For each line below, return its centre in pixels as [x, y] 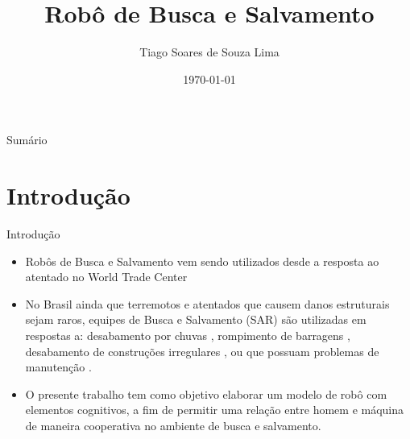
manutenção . [58, 367]
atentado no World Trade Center [106, 277]
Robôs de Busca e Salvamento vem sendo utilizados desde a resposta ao [202, 261]
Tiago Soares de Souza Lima [209, 52]
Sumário [27, 140]
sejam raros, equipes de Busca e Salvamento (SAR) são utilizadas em [196, 319]
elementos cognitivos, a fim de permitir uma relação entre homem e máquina [215, 410]
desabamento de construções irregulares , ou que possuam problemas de [202, 351]
